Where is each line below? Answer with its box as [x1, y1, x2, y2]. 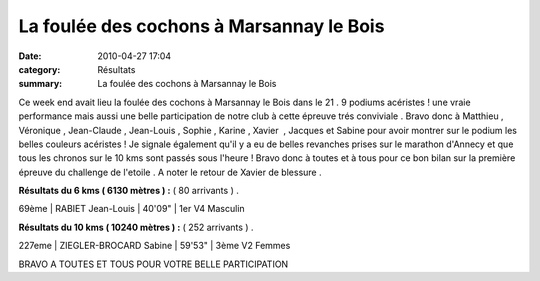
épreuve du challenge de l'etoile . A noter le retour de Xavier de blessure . [18, 166, 322, 178]
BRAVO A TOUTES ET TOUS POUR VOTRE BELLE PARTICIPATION [18, 258, 289, 270]
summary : [18, 78, 63, 90]
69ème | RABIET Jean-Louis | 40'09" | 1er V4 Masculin [18, 203, 245, 215]
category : [18, 63, 61, 75]
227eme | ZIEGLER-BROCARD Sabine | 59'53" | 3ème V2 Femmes [18, 240, 291, 252]
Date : [18, 50, 42, 62]
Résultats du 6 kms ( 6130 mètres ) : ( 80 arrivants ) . [18, 185, 239, 197]
